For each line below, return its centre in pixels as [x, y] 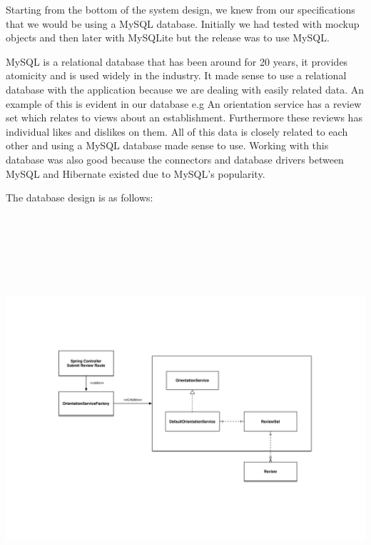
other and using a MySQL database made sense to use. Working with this [167, 145]
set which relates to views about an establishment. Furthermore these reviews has [184, 117]
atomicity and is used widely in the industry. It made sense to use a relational [176, 75]
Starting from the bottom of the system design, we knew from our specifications [181, 9]
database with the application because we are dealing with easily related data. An [185, 89]
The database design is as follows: [80, 197]
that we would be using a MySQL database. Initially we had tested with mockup [183, 23]
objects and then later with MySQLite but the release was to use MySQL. [168, 37]
